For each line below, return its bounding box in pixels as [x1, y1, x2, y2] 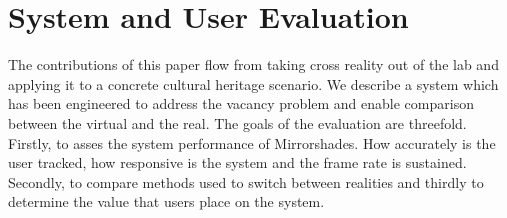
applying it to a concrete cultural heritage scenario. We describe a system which [8, 73, 499, 94]
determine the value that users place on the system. [8, 191, 325, 212]
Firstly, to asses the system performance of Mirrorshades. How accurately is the [8, 132, 496, 153]
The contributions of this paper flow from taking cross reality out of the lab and [8, 54, 499, 75]
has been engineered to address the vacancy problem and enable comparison [8, 93, 474, 114]
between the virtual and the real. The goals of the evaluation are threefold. [8, 112, 467, 133]
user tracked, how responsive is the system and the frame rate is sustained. [8, 152, 467, 173]
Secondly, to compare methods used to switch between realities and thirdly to [8, 171, 484, 192]
